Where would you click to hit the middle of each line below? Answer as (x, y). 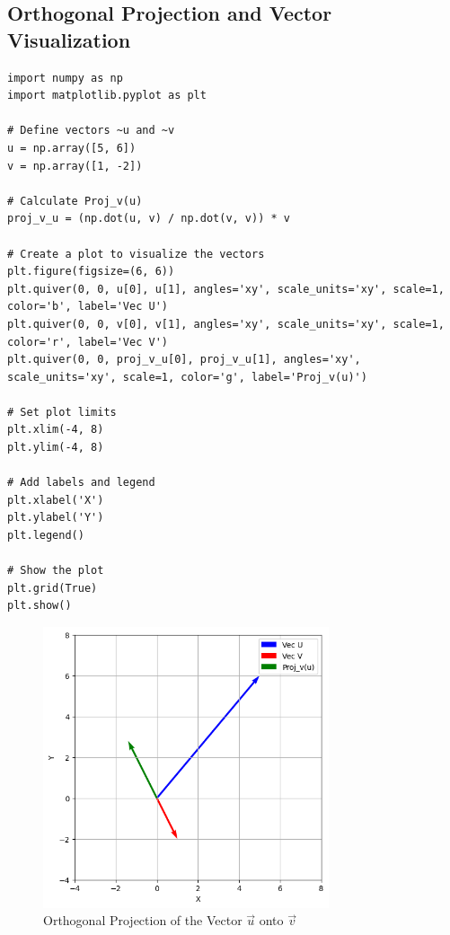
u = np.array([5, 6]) (72, 148)
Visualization (69, 39)
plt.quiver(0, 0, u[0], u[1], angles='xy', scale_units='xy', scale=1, (226, 289)
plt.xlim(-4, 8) (56, 430)
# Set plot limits (62, 412)
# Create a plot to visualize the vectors (136, 254)
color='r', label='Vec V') (88, 342)
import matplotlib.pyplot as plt (107, 96)
